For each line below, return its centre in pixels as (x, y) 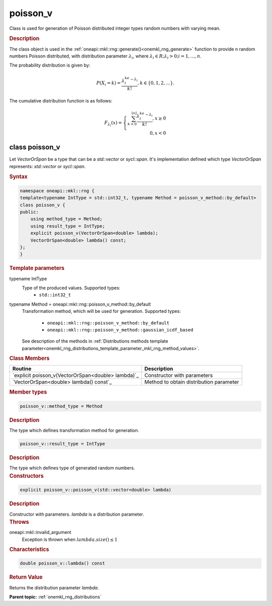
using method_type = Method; (66, 219)
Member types (28, 392)
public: (29, 212)
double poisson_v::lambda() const (62, 563)
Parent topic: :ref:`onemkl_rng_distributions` (55, 597)
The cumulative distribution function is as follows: (61, 100)
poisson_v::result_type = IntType (62, 444)
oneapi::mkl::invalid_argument (40, 532)
